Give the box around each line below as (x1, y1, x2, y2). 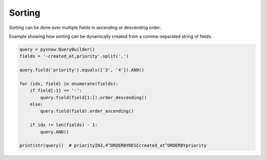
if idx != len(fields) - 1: (30, 122, 98, 128)
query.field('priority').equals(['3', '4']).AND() (19, 67, 145, 73)
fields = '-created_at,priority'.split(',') (19, 53, 129, 59)
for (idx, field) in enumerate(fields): (19, 81, 118, 86)
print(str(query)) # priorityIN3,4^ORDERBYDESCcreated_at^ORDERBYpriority (19, 143, 207, 148)
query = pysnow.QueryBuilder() (19, 47, 96, 52)
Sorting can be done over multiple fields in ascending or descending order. (9, 25, 161, 30)
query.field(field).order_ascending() (40, 108, 134, 114)
